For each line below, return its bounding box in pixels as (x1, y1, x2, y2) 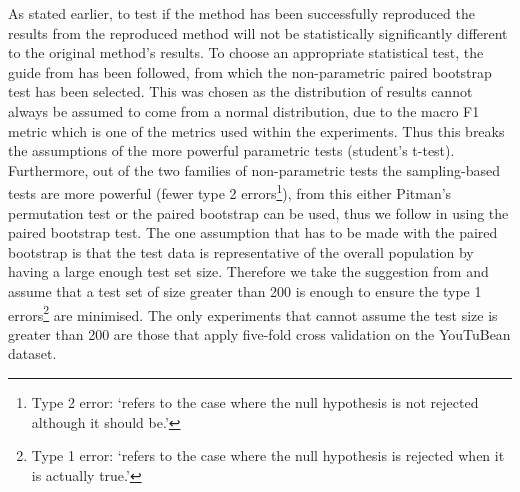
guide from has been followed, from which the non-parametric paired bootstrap (8, 61, 492, 82)
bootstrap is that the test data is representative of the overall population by (8, 241, 474, 262)
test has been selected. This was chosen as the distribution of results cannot (8, 81, 473, 102)
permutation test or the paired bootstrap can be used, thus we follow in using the (8, 202, 509, 223)
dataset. (8, 343, 57, 364)
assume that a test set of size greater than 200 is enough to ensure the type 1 (8, 280, 482, 301)
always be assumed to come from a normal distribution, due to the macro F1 (8, 100, 480, 121)
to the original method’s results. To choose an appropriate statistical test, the (8, 42, 484, 63)
